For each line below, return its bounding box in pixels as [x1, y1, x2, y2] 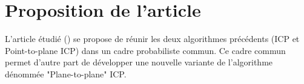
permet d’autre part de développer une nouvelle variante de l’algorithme [5, 56, 273, 68]
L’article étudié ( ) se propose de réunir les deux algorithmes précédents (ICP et [5, 32, 300, 45]
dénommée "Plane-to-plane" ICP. [5, 67, 127, 80]
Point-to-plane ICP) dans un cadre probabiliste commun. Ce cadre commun [5, 44, 286, 56]
